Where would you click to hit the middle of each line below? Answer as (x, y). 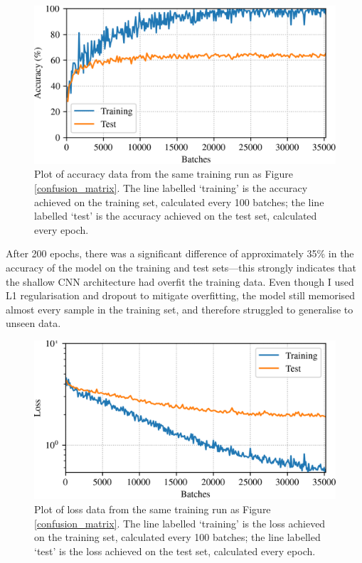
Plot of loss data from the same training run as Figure (153, 509)
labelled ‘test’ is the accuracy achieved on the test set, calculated (176, 216)
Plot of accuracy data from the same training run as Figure (164, 174)
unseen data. (33, 323)
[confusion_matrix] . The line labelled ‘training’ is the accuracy (171, 187)
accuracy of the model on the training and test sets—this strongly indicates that (181, 267)
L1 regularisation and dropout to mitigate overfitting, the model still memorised (181, 295)
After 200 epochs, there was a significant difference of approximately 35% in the (180, 253)
